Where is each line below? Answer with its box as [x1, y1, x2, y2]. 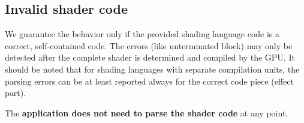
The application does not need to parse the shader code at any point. [5, 106, 288, 119]
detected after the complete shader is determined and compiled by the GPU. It [5, 51, 295, 64]
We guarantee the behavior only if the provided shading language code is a [5, 28, 280, 40]
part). [5, 86, 26, 99]
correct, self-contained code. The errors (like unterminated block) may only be [5, 39, 293, 52]
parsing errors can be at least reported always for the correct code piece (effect [5, 74, 294, 87]
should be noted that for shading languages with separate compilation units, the [5, 62, 300, 75]
